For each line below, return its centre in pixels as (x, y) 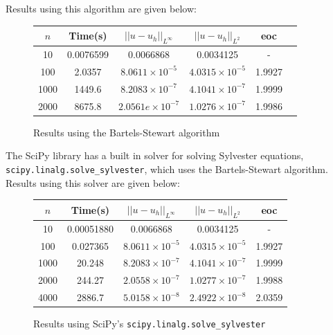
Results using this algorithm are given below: (101, 8)
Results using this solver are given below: (93, 182)
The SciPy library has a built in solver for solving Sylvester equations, (155, 155)
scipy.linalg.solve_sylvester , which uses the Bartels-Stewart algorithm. (167, 169)
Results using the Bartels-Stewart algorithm (127, 132)
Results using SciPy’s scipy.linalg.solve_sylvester (150, 324)
